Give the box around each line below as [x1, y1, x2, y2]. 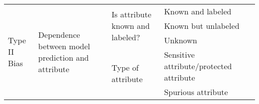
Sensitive [164, 49, 195, 60]
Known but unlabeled [164, 20, 240, 31]
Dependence [38, 28, 80, 40]
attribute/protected [164, 60, 232, 72]
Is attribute [112, 8, 151, 20]
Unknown [164, 34, 197, 46]
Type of [112, 62, 139, 73]
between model [38, 40, 90, 52]
